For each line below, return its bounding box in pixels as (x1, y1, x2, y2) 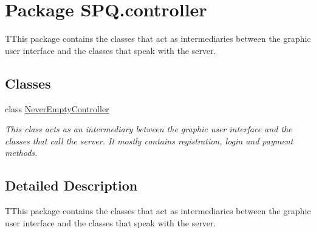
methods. (5, 146, 38, 159)
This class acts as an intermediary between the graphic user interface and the (5, 123, 292, 135)
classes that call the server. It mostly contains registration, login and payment (5, 134, 294, 147)
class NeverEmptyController (5, 102, 109, 115)
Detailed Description (5, 176, 138, 195)
